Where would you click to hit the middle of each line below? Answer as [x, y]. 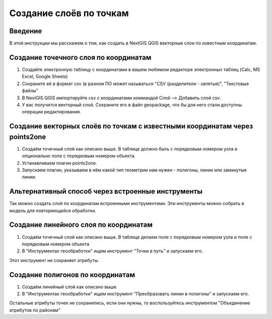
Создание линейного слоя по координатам [81, 225]
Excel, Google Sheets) [45, 77]
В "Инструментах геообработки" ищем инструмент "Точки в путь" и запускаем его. [113, 251]
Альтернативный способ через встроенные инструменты [106, 192]
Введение [26, 31]
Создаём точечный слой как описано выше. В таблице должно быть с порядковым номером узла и [130, 149]
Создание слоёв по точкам [69, 13]
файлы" [30, 91]
